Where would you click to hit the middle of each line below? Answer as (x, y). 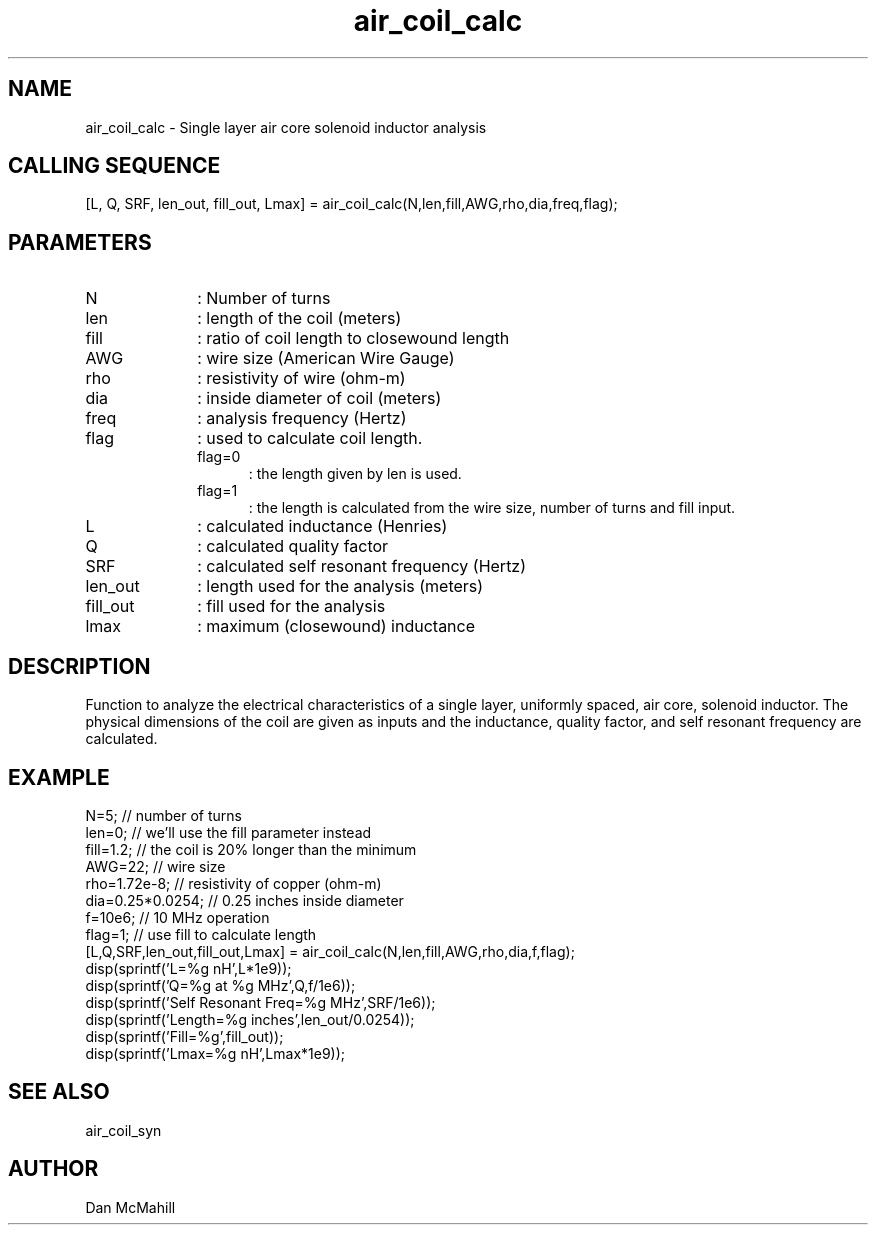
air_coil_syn (123, 1130)
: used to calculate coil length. (310, 438)
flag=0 (219, 457)
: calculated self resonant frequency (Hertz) (362, 566)
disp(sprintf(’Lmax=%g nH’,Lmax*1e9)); (215, 1053)
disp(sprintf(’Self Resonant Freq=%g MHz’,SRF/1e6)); (260, 1002)
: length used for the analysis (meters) (340, 586)
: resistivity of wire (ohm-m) (301, 378)
